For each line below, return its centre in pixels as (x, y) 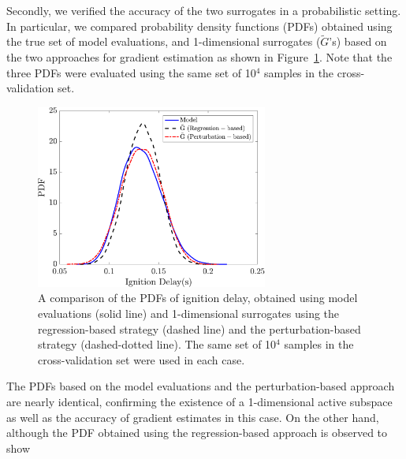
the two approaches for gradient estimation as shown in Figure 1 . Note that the (199, 57)
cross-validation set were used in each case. (142, 359)
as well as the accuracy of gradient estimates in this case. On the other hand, (193, 417)
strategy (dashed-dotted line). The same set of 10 (157, 344)
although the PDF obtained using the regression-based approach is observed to (197, 433)
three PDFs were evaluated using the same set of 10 (131, 72)
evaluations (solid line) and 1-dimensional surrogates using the (189, 313)
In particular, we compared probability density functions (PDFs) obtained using (199, 26)
